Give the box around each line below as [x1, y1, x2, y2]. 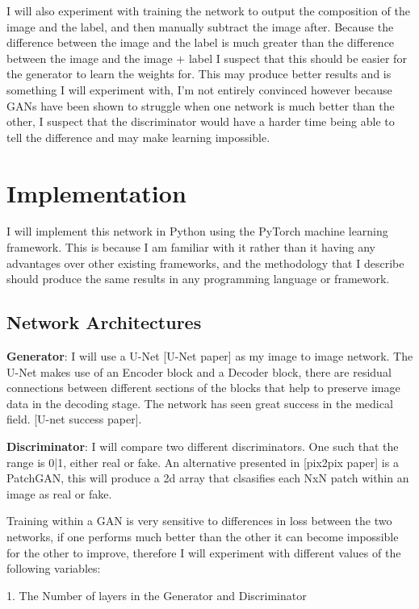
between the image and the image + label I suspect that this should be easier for [6, 49, 407, 66]
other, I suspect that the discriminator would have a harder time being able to [6, 113, 395, 130]
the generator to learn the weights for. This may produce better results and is [6, 65, 392, 82]
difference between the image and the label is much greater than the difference [6, 34, 395, 51]
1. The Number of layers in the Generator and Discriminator [6, 586, 307, 603]
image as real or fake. [6, 485, 112, 502]
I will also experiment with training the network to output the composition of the [6, 2, 411, 19]
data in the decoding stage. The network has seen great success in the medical [6, 394, 393, 411]
